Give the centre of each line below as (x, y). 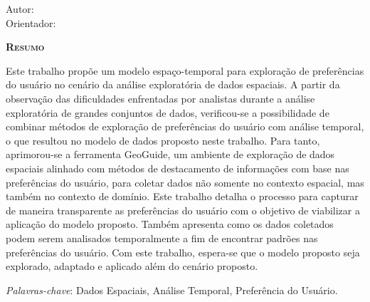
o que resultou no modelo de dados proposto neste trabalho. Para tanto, (163, 140)
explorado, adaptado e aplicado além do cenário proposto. (132, 266)
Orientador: (31, 22)
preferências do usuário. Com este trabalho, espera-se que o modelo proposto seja (183, 252)
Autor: (20, 9)
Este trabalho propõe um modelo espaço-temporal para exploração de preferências (185, 70)
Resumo (25, 47)
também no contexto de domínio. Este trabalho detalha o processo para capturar (182, 196)
